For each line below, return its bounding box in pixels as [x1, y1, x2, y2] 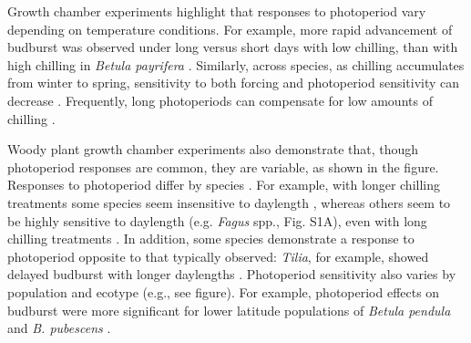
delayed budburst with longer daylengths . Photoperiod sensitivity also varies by [7, 265, 456, 284]
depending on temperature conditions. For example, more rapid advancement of [7, 19, 453, 38]
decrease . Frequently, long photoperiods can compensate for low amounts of [7, 90, 433, 109]
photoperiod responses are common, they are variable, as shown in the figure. [7, 157, 439, 176]
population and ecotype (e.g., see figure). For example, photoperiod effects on [7, 282, 440, 301]
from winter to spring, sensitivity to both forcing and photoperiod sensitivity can [7, 73, 460, 92]
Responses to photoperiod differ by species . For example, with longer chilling [7, 175, 440, 194]
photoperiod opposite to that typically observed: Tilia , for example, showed [7, 246, 429, 265]
